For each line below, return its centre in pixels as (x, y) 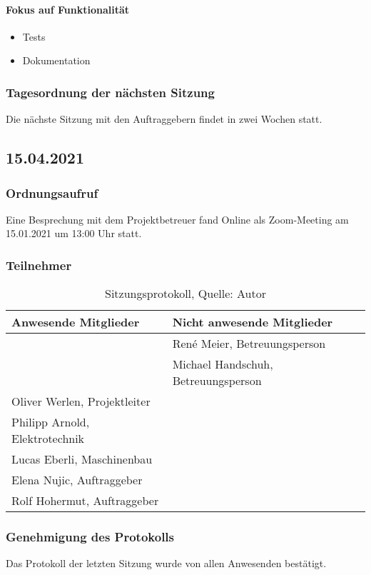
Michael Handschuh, (223, 364)
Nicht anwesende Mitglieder (253, 322)
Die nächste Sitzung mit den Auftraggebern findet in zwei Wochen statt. (164, 119)
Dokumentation (56, 60)
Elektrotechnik (48, 439)
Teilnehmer (39, 265)
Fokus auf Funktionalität (68, 9)
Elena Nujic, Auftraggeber (77, 480)
